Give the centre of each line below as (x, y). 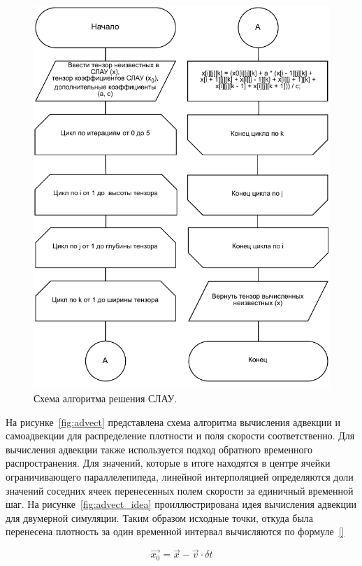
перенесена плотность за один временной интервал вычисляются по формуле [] (175, 531)
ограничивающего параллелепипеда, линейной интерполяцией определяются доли (180, 476)
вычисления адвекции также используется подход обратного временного (159, 449)
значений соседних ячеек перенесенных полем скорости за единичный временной (180, 490)
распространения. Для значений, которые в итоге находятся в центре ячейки (168, 463)
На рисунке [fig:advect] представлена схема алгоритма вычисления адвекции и (173, 422)
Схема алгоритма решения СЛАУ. (106, 398)
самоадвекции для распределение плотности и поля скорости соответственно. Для (180, 436)
